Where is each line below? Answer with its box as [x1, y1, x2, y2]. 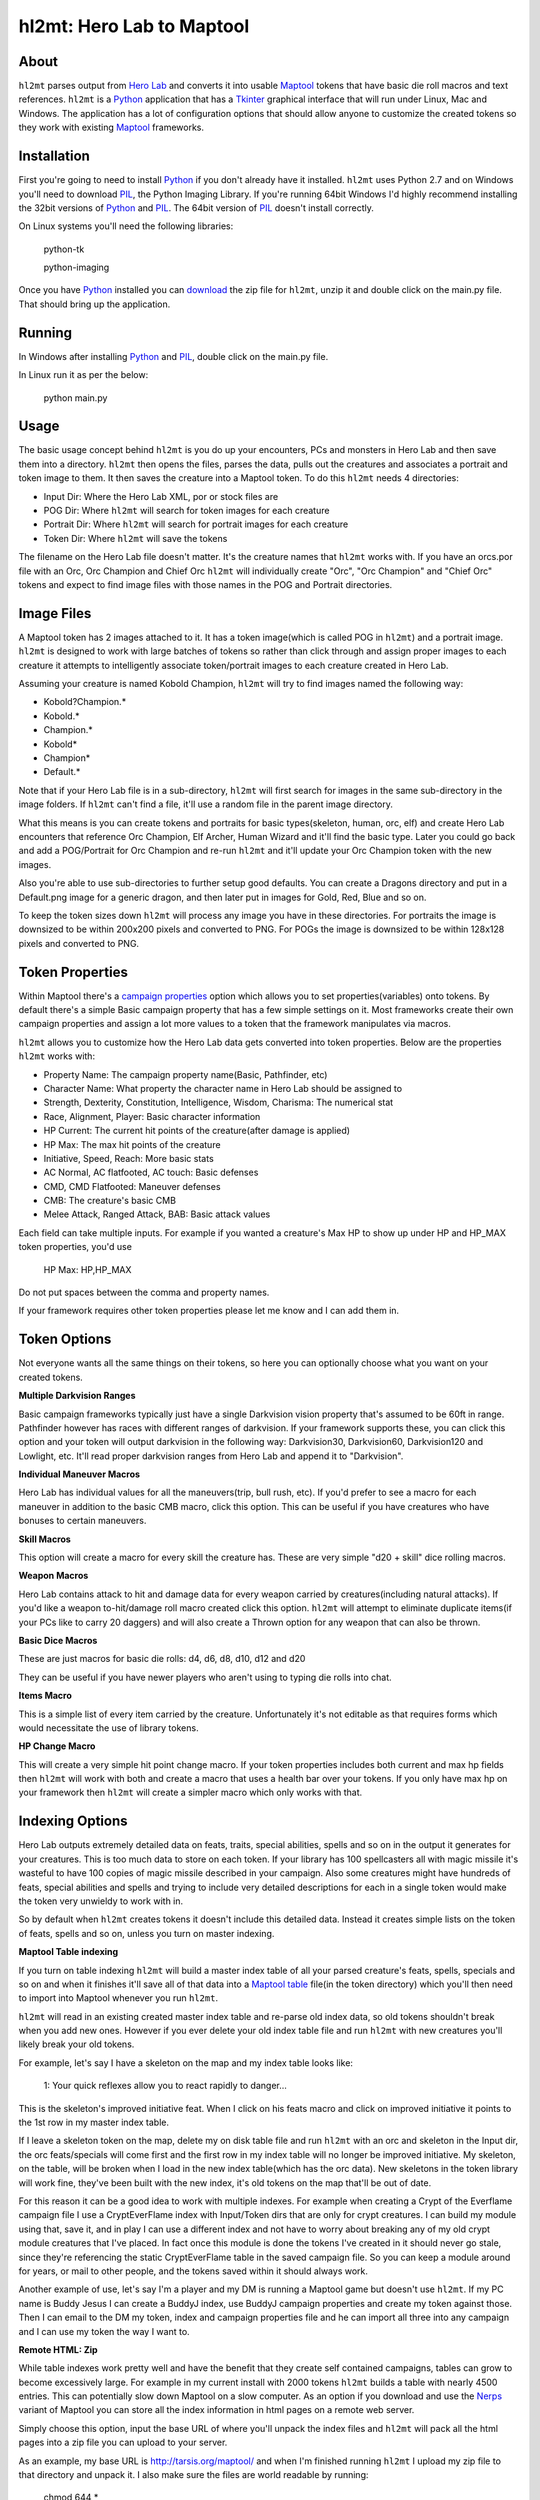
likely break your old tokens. [18, 2038, 135, 2050]
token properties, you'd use [18, 1241, 132, 1253]
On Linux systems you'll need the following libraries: [18, 220, 234, 232]
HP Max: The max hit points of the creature [43, 1138, 221, 1150]
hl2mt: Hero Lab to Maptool [18, 15, 250, 37]
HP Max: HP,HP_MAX [43, 1263, 132, 1275]
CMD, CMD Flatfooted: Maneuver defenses [43, 1180, 221, 1192]
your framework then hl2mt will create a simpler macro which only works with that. [18, 1786, 363, 1799]
